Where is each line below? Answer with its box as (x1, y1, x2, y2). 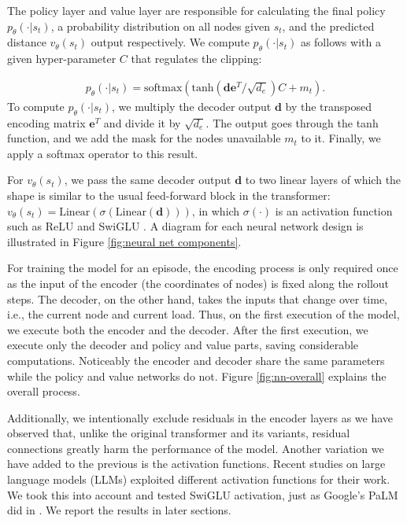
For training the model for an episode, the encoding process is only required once (7, 260, 398, 276)
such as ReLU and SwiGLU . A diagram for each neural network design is (7, 218, 364, 234)
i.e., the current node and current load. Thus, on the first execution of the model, (7, 306, 400, 322)
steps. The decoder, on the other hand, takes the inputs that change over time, (7, 290, 388, 307)
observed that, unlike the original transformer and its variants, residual (7, 425, 350, 441)
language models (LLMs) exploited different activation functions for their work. (7, 471, 390, 488)
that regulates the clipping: (131, 50, 262, 67)
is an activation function (275, 202, 393, 219)
